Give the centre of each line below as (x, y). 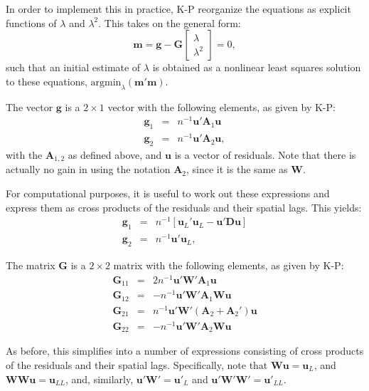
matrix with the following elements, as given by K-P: (229, 265)
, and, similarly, (100, 379)
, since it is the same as (237, 169)
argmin (106, 82)
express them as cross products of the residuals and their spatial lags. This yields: (184, 207)
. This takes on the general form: (170, 22)
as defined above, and (115, 154)
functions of (31, 22)
